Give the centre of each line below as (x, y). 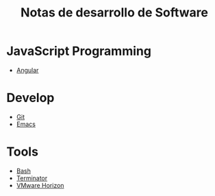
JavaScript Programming (79, 51)
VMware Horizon (40, 185)
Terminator (32, 178)
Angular (27, 70)
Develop (30, 98)
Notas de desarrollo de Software (114, 13)
